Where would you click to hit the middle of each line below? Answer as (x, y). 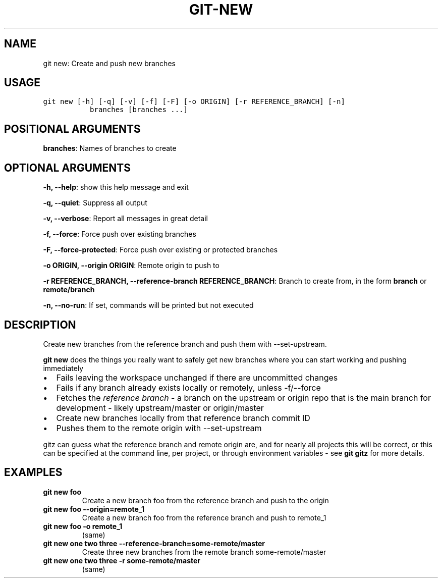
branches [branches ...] (139, 110)
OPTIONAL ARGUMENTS (67, 168)
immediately (63, 368)
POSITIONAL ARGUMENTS (72, 129)
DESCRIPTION (40, 325)
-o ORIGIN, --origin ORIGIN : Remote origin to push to (131, 266)
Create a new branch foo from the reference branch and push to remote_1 (204, 517)
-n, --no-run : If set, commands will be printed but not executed (148, 305)
